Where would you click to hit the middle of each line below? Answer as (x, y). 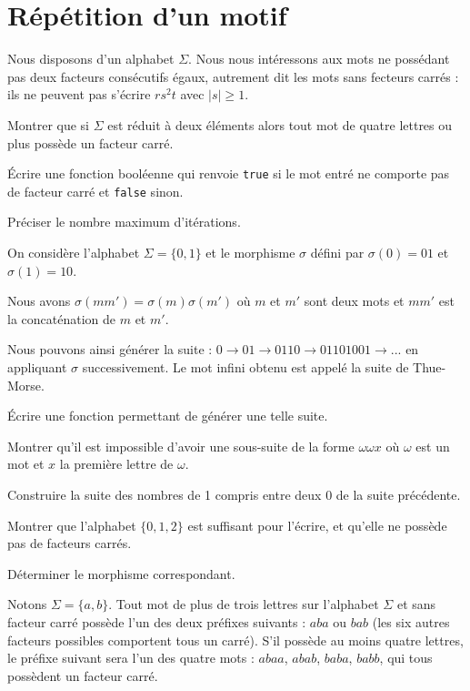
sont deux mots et (354, 301)
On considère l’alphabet (74, 252)
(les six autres (411, 621)
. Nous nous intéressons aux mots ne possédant (319, 59)
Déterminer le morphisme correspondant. (121, 573)
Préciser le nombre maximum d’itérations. (124, 222)
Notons (27, 604)
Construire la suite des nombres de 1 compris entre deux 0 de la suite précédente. (234, 494)
